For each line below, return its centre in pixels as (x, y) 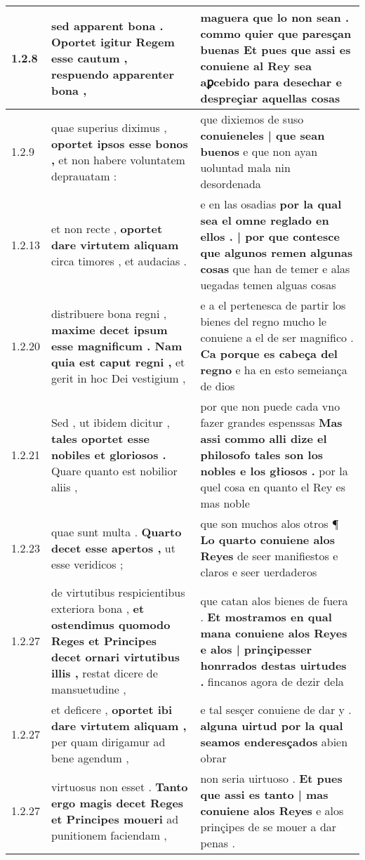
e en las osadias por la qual (271, 204)
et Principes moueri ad (115, 819)
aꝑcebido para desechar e (271, 82)
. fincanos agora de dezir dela (272, 681)
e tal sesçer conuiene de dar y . (276, 709)
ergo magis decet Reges (117, 802)
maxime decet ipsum (109, 329)
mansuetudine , (88, 689)
